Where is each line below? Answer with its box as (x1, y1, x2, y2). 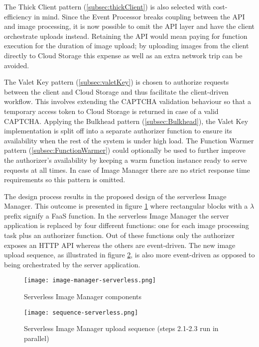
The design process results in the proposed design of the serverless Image (4, 191, 227, 201)
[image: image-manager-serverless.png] (24, 277, 156, 284)
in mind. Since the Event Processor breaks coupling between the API (34, 11, 245, 21)
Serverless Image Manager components (24, 291, 141, 302)
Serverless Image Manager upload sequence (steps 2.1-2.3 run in (24, 323, 219, 334)
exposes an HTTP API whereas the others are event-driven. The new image (4, 239, 236, 250)
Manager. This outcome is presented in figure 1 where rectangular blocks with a (4, 201, 248, 211)
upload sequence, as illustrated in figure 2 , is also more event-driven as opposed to (4, 249, 255, 260)
